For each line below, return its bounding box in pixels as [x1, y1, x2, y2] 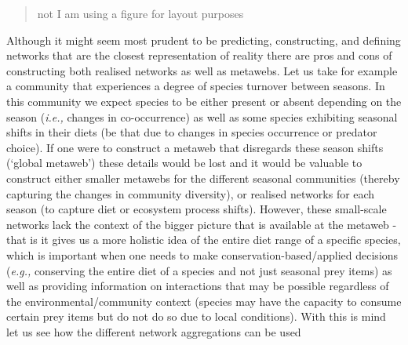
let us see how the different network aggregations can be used [6, 323, 301, 340]
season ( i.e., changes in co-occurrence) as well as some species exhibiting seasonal [6, 108, 398, 125]
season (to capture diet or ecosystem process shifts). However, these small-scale [6, 201, 387, 217]
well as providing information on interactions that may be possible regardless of [6, 278, 389, 294]
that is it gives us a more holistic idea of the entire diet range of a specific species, [6, 231, 401, 248]
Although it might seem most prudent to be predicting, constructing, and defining [6, 31, 401, 48]
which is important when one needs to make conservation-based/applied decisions [6, 246, 399, 263]
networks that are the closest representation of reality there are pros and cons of [6, 47, 392, 64]
